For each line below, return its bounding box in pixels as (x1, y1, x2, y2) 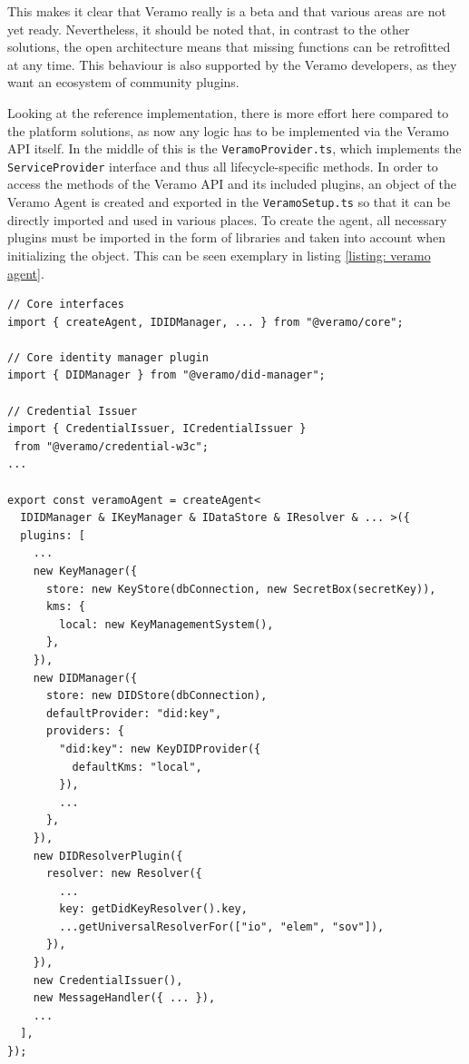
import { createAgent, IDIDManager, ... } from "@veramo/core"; (7, 315, 404, 329)
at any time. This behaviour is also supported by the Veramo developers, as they (7, 54, 457, 74)
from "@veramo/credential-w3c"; (14, 439, 209, 453)
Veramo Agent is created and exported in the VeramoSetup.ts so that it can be (7, 192, 451, 212)
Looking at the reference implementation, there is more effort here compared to (7, 103, 449, 122)
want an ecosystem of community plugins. (7, 73, 239, 92)
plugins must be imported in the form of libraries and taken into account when (7, 228, 446, 247)
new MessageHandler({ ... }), (33, 991, 216, 1005)
